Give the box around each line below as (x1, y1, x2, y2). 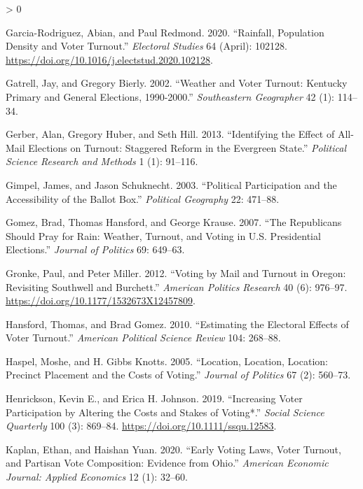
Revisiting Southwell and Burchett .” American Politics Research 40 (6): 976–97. (6, 279, 348, 294)
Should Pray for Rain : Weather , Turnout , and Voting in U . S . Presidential (6, 228, 321, 243)
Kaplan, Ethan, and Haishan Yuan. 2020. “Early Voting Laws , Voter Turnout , (6, 441, 341, 456)
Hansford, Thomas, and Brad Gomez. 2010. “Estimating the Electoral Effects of (6, 316, 349, 331)
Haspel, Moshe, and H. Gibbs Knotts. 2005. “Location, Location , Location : (6, 353, 328, 368)
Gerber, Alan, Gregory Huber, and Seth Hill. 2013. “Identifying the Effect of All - (6, 127, 354, 141)
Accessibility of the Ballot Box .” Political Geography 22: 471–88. (6, 191, 280, 206)
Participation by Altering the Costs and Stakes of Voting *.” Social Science (6, 404, 324, 419)
